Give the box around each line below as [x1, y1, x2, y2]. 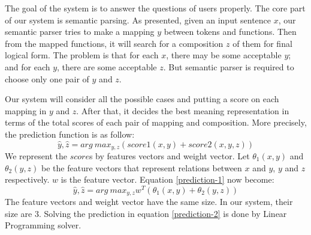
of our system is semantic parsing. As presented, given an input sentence [5, 13, 271, 26]
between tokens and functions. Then [164, 25, 297, 38]
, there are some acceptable [57, 60, 157, 73]
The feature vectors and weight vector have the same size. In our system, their [5, 195, 293, 208]
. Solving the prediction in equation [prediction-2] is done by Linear [38, 207, 287, 219]
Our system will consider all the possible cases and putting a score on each [5, 93, 279, 105]
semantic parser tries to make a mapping [5, 25, 155, 38]
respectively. [5, 173, 50, 186]
